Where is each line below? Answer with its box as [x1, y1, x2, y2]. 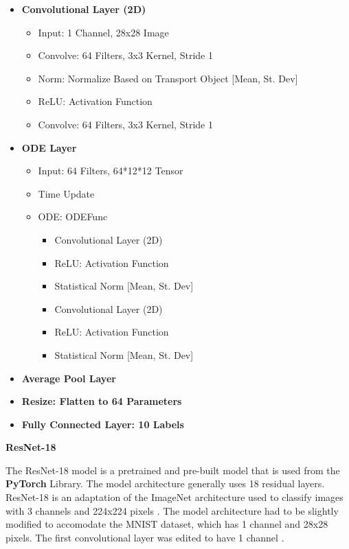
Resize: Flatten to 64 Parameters [21, 394, 182, 408]
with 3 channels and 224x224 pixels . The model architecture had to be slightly [5, 503, 339, 517]
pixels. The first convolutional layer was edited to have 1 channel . [5, 530, 284, 544]
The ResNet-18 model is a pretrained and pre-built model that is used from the [5, 463, 340, 477]
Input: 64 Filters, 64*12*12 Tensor [38, 163, 183, 178]
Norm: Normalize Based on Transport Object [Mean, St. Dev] [38, 71, 298, 85]
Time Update [38, 186, 95, 200]
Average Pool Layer [21, 371, 116, 385]
